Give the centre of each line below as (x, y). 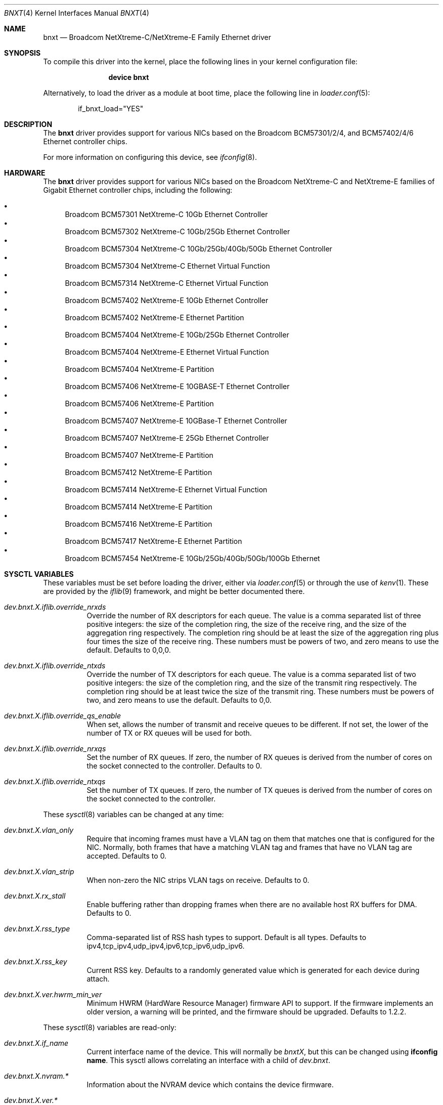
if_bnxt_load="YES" (111, 109)
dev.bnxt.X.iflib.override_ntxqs (55, 781)
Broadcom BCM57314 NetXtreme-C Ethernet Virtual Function (167, 283)
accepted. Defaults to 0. (127, 856)
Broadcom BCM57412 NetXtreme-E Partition (139, 472)
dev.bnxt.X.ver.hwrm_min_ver (53, 994)
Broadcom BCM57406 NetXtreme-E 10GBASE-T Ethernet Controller (177, 386)
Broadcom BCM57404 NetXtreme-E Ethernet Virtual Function (167, 352)
